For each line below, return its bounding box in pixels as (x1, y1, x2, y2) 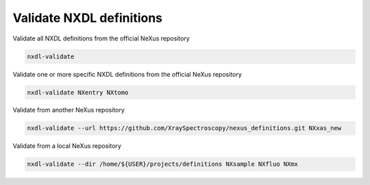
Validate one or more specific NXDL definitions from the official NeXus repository (12, 70, 243, 78)
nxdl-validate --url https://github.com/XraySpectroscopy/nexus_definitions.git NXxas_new (27, 124, 342, 132)
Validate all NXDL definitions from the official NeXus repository (12, 34, 190, 42)
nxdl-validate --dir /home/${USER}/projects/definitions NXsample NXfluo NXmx (27, 160, 298, 168)
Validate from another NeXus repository (12, 106, 125, 114)
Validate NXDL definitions (12, 10, 163, 25)
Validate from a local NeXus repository (12, 142, 121, 150)
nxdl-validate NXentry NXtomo (27, 88, 129, 96)
